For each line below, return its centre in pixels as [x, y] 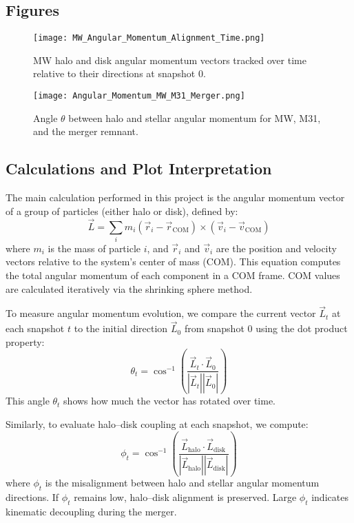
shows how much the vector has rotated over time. [170, 401]
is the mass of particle [94, 248]
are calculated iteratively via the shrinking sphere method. [129, 288]
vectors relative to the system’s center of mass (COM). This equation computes [173, 261]
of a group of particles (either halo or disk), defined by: [122, 211]
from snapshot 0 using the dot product [266, 328]
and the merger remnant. [86, 131]
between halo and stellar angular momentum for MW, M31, [195, 117]
